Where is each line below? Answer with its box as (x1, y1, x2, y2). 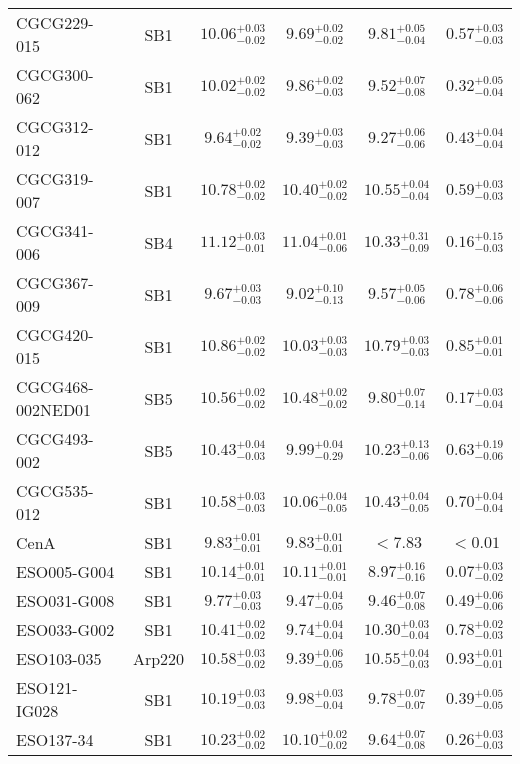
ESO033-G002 (16, 618, 115, 641)
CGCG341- (16, 219, 94, 242)
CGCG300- (16, 63, 94, 86)
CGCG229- (16, 11, 94, 34)
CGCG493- (16, 427, 94, 450)
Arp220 (132, 647, 185, 670)
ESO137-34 (16, 728, 94, 751)
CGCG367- (16, 271, 94, 294)
